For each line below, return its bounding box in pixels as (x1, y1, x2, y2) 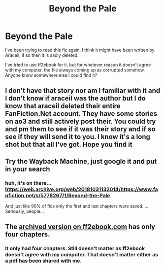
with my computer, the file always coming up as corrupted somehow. (5, 67, 145, 73)
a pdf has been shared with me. (5, 257, 82, 264)
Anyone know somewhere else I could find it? (5, 72, 98, 78)
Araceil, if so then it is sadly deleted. (5, 52, 79, 58)
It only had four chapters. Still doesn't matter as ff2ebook (5, 245, 145, 252)
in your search (5, 165, 50, 173)
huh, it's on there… (5, 179, 52, 186)
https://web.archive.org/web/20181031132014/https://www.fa (5, 186, 159, 193)
